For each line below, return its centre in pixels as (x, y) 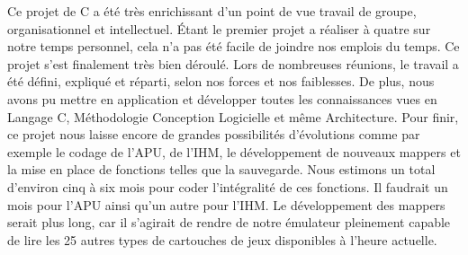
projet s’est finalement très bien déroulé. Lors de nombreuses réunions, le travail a (233, 63)
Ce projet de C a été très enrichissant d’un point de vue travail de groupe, (212, 11)
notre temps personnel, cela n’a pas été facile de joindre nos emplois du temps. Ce (234, 46)
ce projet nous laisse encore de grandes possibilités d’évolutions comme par (214, 134)
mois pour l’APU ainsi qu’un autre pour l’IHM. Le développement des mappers (226, 204)
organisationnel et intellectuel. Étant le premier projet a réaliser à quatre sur (219, 28)
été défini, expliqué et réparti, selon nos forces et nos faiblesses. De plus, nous (221, 81)
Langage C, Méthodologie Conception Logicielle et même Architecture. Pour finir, (233, 116)
